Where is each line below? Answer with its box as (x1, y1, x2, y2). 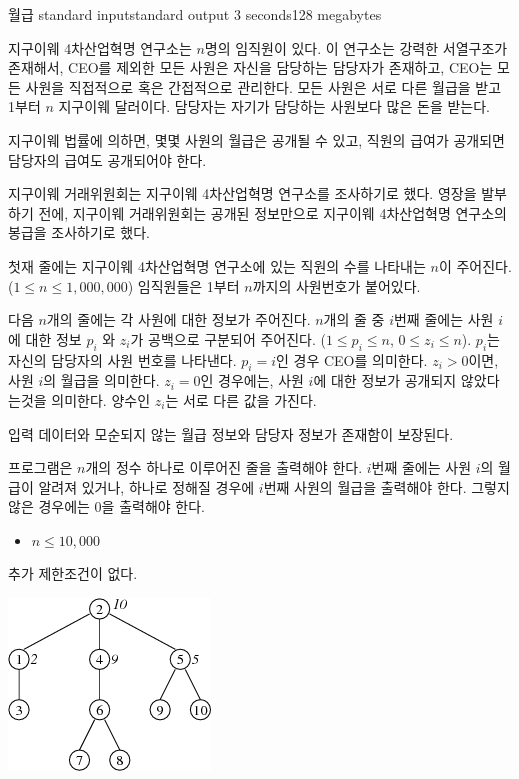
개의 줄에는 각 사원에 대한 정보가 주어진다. (46, 309, 311, 330)
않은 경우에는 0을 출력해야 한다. (8, 496, 205, 517)
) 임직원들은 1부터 (127, 275, 240, 296)
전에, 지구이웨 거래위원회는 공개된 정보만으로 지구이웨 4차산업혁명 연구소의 (38, 202, 507, 223)
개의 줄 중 (323, 309, 385, 330)
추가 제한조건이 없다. (8, 563, 138, 584)
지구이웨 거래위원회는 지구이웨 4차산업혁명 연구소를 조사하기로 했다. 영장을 (8, 183, 477, 204)
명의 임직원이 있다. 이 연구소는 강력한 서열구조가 (204, 37, 508, 58)
